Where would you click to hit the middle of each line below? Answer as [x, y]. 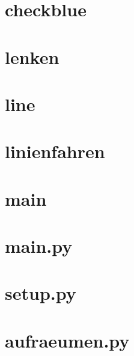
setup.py [41, 293]
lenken [32, 56]
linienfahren [55, 151]
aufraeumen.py [67, 340]
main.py [39, 246]
